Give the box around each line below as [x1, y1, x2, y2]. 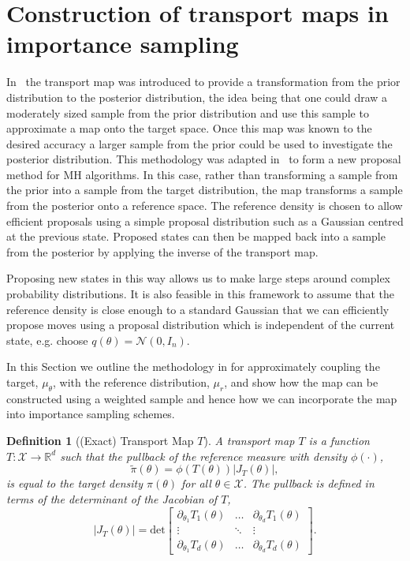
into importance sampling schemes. [6, 406, 175, 422]
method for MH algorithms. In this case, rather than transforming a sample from [6, 166, 398, 182]
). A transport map [203, 432, 295, 448]
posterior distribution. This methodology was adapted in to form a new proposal [6, 151, 401, 167]
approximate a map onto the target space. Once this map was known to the [6, 120, 372, 137]
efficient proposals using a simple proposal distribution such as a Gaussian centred [6, 212, 404, 229]
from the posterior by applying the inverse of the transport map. [6, 243, 319, 260]
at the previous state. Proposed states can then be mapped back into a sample [6, 228, 386, 245]
